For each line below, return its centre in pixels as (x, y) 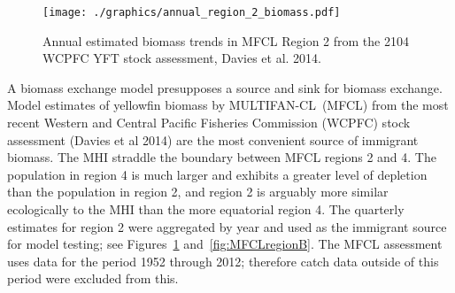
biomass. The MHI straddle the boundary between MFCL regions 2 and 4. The (222, 157)
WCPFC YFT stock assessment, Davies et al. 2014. (182, 58)
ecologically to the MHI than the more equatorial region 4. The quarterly (206, 209)
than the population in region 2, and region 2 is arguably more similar (198, 192)
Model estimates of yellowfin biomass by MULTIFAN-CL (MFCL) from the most (228, 105)
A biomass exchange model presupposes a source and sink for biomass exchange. (225, 87)
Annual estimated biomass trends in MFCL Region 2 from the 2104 (226, 40)
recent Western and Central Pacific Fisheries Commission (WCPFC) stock (209, 123)
